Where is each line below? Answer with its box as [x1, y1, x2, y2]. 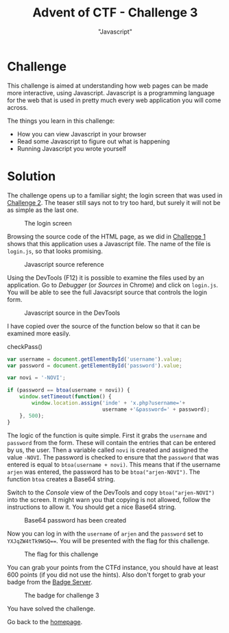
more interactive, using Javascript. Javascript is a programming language [7, 88, 215, 97]
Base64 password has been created [24, 516, 127, 524]
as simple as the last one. [7, 206, 79, 214]
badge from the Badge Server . [7, 577, 93, 586]
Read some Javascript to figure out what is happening [16, 137, 170, 145]
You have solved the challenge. [7, 604, 96, 612]
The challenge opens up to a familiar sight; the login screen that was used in [7, 191, 223, 200]
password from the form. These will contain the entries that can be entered [7, 438, 216, 446]
